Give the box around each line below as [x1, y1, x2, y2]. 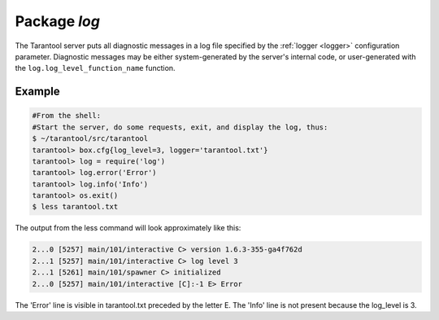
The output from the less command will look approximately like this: [15, 223, 241, 233]
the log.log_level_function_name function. [15, 64, 176, 73]
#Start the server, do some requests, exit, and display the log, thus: [32, 122, 328, 132]
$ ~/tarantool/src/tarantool [32, 134, 149, 143]
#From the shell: [32, 111, 102, 121]
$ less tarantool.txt [32, 202, 119, 212]
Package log [15, 12, 101, 30]
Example [15, 85, 60, 99]
